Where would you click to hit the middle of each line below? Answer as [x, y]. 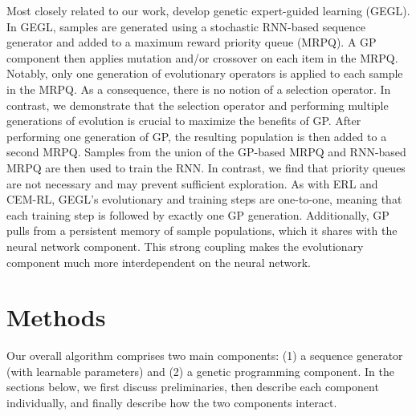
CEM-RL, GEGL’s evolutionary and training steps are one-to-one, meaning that [204, 199]
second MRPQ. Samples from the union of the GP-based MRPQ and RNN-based [206, 152]
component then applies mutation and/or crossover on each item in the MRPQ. [202, 57]
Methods [56, 317]
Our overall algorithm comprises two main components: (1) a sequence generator [205, 355]
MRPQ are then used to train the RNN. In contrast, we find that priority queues [206, 167]
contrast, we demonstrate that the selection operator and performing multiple [198, 105]
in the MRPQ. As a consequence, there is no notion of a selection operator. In [199, 89]
